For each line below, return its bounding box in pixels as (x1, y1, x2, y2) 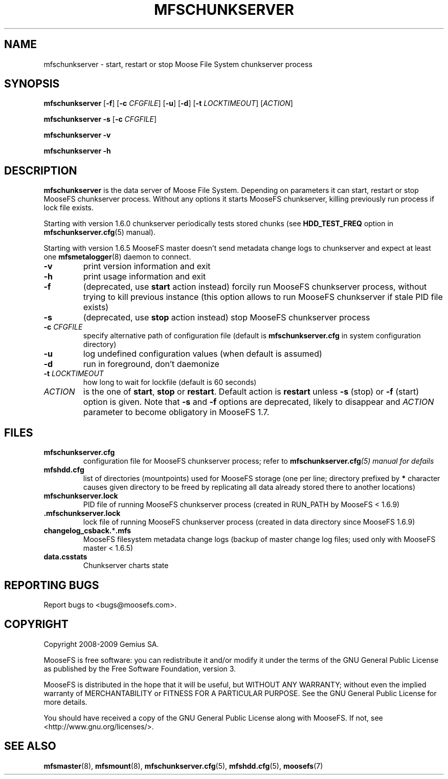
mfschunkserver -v (43, 131, 111, 140)
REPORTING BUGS (4, 578, 99, 592)
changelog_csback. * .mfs (43, 526, 131, 535)
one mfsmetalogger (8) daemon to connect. (43, 252, 191, 262)
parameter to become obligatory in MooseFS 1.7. (83, 407, 270, 418)
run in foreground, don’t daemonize (83, 359, 219, 370)
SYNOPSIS (4, 77, 60, 91)
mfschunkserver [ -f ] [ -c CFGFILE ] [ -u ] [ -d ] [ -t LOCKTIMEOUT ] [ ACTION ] (43, 99, 293, 108)
